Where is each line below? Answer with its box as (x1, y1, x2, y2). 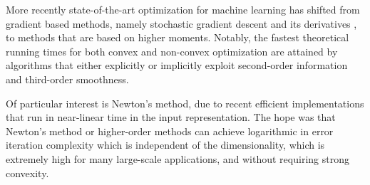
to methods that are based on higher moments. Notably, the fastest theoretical (6, 30, 349, 45)
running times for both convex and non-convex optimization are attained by (6, 43, 338, 58)
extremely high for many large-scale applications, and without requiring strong (6, 151, 349, 166)
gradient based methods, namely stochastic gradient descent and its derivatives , (6, 16, 357, 31)
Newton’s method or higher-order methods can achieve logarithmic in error (6, 123, 334, 138)
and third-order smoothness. (6, 71, 129, 86)
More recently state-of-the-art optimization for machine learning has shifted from (6, 2, 360, 16)
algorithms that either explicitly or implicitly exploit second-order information (6, 58, 348, 73)
